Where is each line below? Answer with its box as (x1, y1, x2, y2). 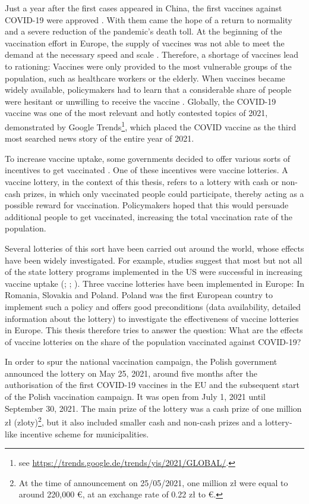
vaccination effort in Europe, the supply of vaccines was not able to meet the (5, 36, 285, 49)
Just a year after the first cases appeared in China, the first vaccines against (5, 2, 282, 14)
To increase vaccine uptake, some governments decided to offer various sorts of (5, 152, 291, 164)
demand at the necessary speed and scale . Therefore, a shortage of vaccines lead (5, 48, 299, 61)
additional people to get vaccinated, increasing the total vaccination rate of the (5, 210, 292, 223)
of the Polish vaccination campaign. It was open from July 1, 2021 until (5, 390, 266, 403)
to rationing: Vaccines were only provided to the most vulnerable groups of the (5, 60, 292, 72)
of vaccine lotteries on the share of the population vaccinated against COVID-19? (5, 335, 301, 348)
